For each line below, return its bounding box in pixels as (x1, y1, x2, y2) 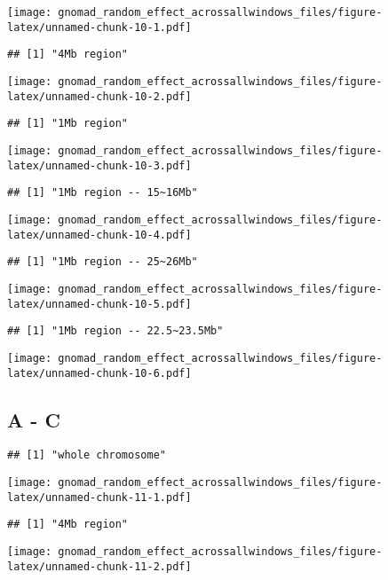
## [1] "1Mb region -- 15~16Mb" (7, 186, 198, 200)
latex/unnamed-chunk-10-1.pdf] (7, 20, 192, 34)
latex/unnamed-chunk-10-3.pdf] (7, 159, 192, 172)
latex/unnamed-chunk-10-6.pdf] (7, 366, 192, 380)
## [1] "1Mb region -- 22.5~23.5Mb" (7, 325, 224, 338)
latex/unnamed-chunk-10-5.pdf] (7, 297, 192, 310)
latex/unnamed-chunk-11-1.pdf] (7, 490, 192, 504)
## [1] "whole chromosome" (7, 449, 166, 462)
